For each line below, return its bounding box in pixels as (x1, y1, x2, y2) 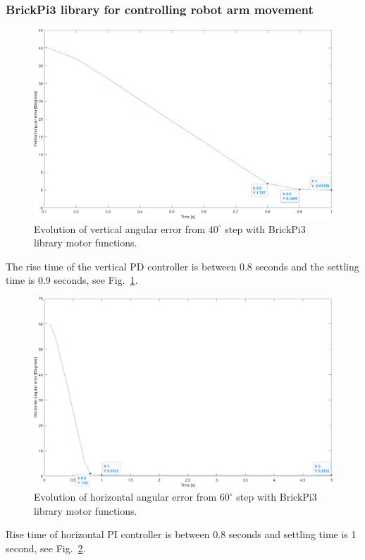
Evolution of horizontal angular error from (34, 489, 217, 504)
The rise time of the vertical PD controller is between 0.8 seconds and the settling (6, 258, 359, 273)
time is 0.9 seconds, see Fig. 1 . (6, 273, 138, 287)
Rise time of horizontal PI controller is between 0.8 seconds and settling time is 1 (6, 527, 357, 542)
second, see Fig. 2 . (6, 541, 86, 555)
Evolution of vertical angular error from (34, 221, 206, 236)
